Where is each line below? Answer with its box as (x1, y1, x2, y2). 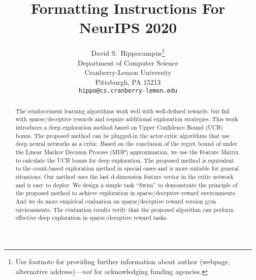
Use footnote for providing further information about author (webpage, (15, 256, 230, 266)
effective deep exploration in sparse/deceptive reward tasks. (15, 213, 168, 222)
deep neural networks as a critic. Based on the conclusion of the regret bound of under (15, 140, 237, 148)
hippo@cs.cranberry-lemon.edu (78, 87, 178, 95)
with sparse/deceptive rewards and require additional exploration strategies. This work (15, 115, 238, 123)
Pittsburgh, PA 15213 (95, 76, 161, 87)
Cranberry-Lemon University (84, 67, 172, 77)
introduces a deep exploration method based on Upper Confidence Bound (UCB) (15, 123, 223, 132)
